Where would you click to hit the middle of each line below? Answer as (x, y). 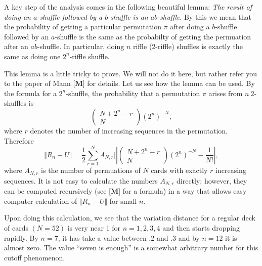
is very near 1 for (94, 227)
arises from (226, 93)
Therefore (19, 140)
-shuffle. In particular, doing (81, 46)
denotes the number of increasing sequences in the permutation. (129, 130)
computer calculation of (41, 201)
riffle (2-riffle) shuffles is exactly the (188, 46)
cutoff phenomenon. (35, 257)
